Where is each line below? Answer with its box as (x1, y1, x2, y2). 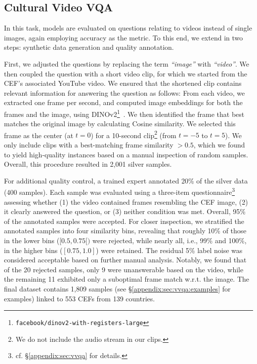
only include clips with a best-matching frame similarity (4, 140, 173, 150)
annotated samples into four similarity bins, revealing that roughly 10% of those (4, 225, 247, 236)
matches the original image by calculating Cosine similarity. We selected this (4, 118, 236, 129)
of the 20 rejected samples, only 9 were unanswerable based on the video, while (4, 264, 244, 274)
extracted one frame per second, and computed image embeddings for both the (4, 97, 243, 108)
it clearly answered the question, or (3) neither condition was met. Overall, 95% (4, 206, 246, 217)
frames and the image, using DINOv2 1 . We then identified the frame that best (4, 107, 245, 119)
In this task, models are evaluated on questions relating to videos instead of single (4, 23, 252, 33)
